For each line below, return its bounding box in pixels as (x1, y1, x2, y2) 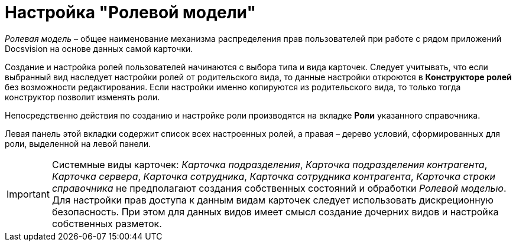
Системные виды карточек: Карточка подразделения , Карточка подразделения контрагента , (51, 158, 488, 170)
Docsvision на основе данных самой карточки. (5, 43, 193, 54)
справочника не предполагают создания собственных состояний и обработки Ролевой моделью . (51, 182, 507, 194)
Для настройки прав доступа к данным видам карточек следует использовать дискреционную (51, 193, 494, 206)
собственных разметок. (51, 217, 162, 229)
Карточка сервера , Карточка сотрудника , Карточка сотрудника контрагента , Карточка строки (51, 170, 495, 182)
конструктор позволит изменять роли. (5, 91, 160, 102)
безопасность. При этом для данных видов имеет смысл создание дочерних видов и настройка (51, 205, 499, 218)
